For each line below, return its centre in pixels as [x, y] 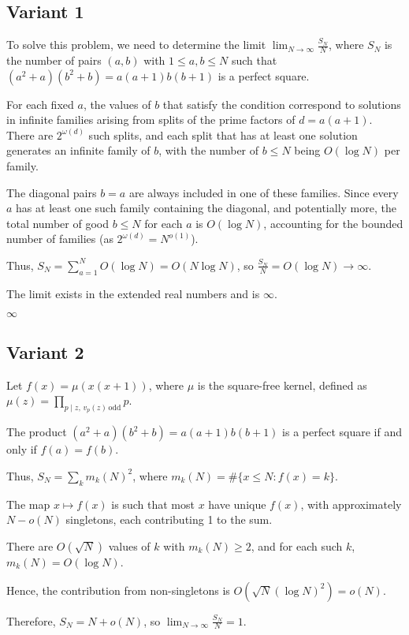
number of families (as [60, 239]
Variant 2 [45, 351]
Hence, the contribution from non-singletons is [118, 590]
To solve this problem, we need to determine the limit [136, 45]
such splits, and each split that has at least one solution [223, 134]
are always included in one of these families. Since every [264, 192]
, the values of [117, 104]
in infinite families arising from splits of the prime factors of [151, 120]
